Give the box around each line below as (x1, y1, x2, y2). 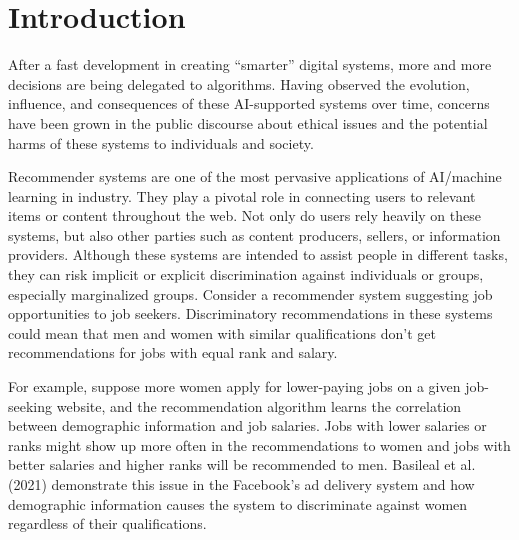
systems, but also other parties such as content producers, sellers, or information (8, 224, 501, 245)
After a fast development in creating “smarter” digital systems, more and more (8, 54, 492, 75)
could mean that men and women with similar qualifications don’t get (8, 322, 436, 343)
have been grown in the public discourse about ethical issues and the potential (8, 112, 488, 133)
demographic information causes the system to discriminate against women (8, 493, 468, 514)
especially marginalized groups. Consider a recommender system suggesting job (8, 283, 493, 304)
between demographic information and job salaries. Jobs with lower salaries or (8, 415, 487, 436)
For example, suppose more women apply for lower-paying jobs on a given (8, 376, 461, 397)
